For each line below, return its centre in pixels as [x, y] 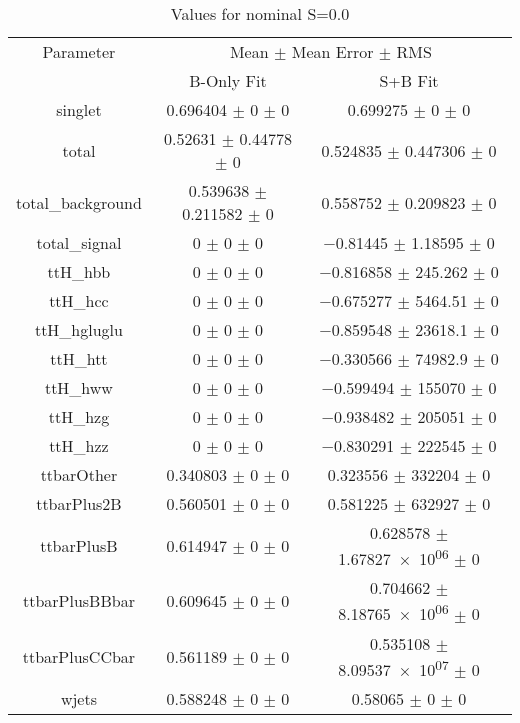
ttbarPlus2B [79, 503]
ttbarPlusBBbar [78, 601]
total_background [79, 202]
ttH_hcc [79, 300]
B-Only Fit [228, 80]
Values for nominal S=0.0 [260, 13]
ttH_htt [79, 358]
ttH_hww [78, 387]
